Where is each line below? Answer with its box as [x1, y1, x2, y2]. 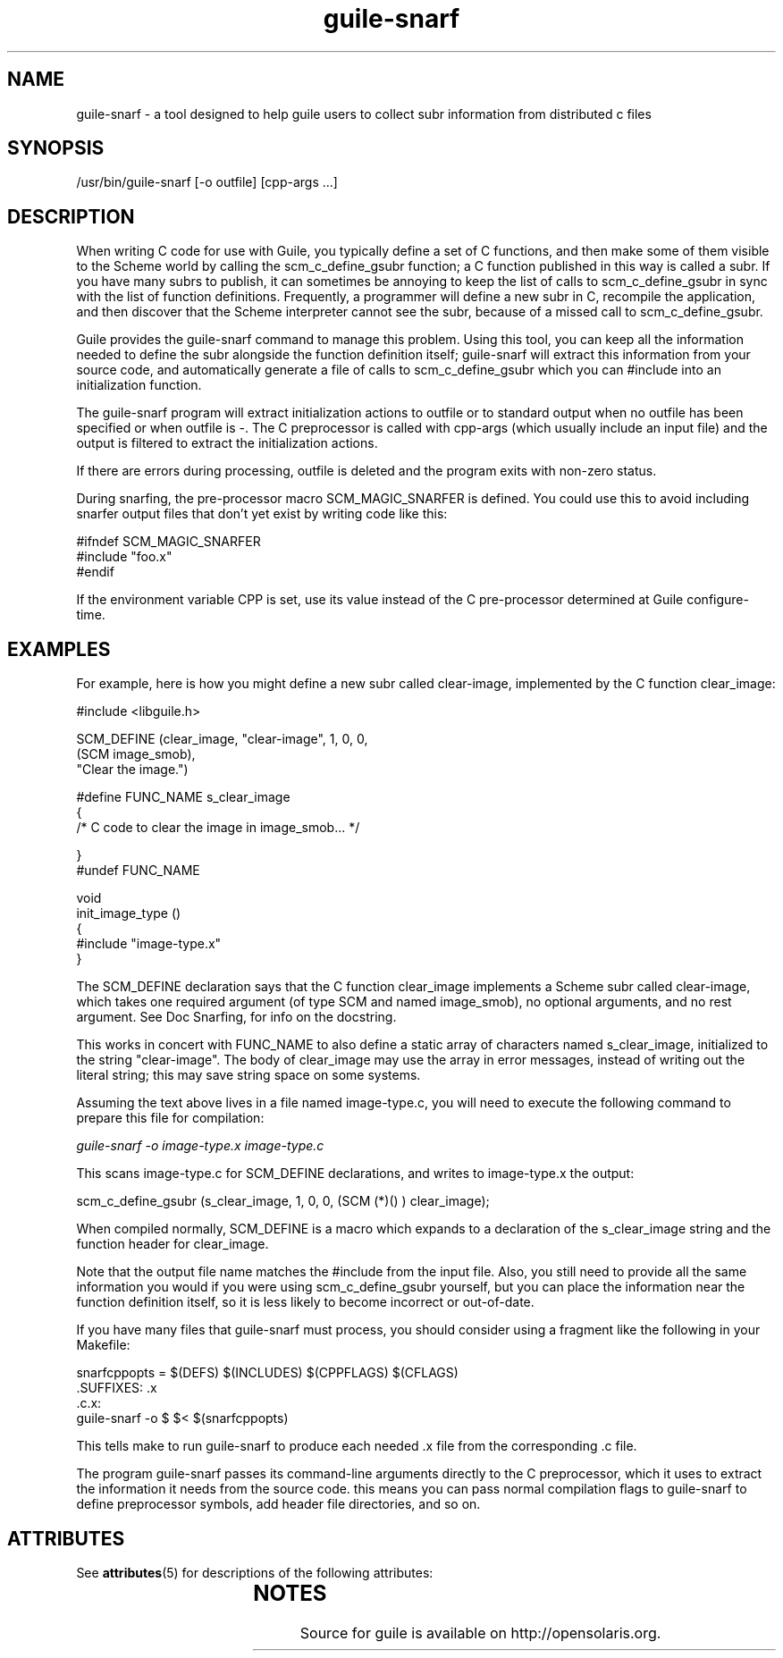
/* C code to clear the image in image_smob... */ [76, 820, 360, 836]
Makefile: [76, 1337, 130, 1353]
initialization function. [76, 377, 202, 393]
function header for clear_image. [76, 1236, 269, 1252]
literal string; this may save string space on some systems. [76, 1067, 421, 1083]
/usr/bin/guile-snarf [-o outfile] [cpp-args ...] [76, 174, 338, 190]
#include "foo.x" [76, 549, 173, 565]
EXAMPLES [7, 637, 111, 661]
